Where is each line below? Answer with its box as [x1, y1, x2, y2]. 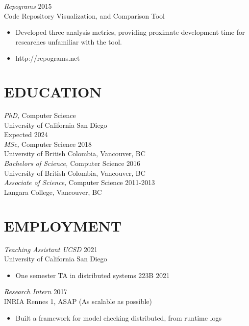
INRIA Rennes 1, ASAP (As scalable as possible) [4, 296, 152, 306]
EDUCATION [4, 82, 102, 102]
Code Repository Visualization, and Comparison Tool [4, 10, 165, 21]
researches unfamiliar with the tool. [15, 36, 122, 47]
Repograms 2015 [4, 1, 52, 11]
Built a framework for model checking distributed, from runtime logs [15, 312, 222, 323]
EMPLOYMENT [4, 215, 122, 235]
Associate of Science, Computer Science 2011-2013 [4, 177, 155, 187]
